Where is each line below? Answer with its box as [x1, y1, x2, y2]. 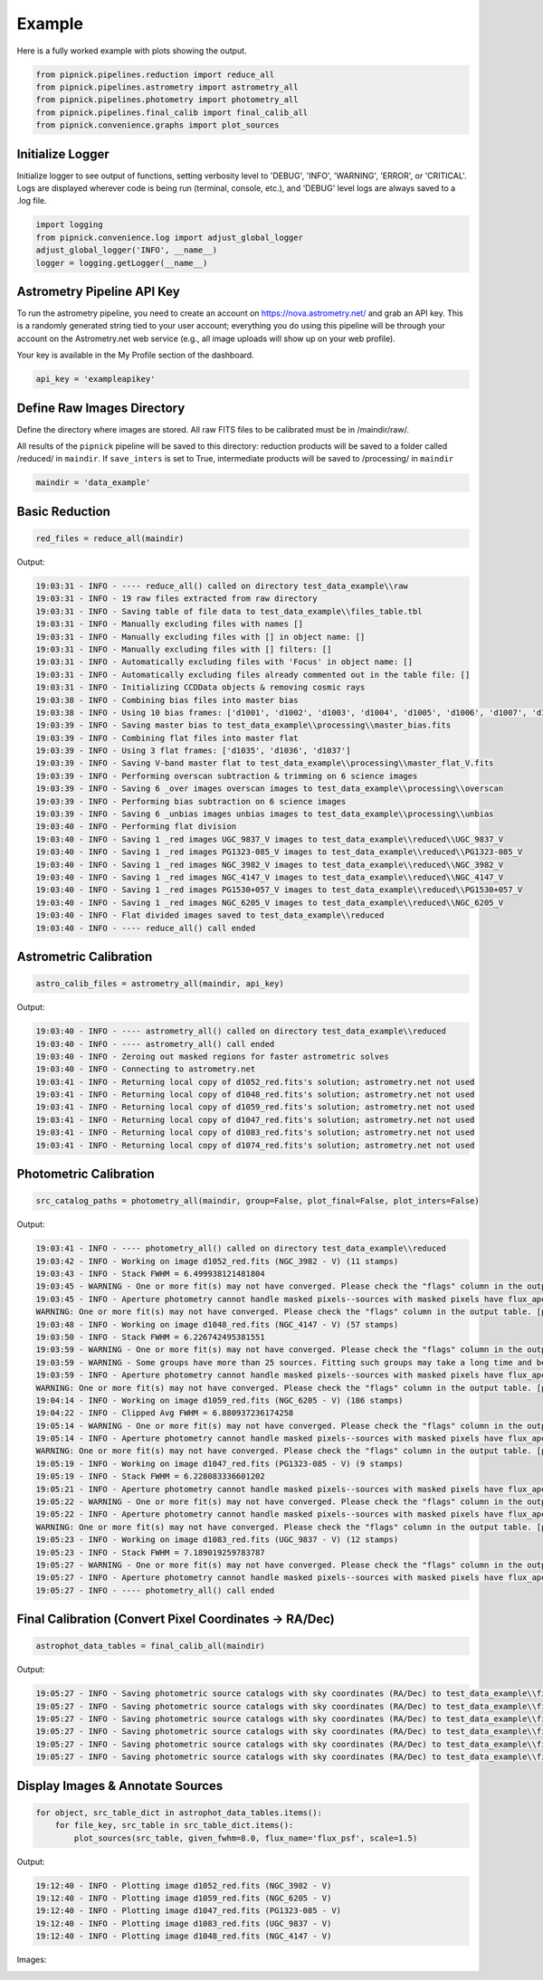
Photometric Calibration [16, 1166, 156, 1182]
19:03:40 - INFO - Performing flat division [35, 822, 237, 832]
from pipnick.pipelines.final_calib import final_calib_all [35, 107, 309, 118]
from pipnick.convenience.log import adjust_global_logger [35, 232, 303, 243]
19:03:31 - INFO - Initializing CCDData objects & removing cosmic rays [35, 682, 366, 692]
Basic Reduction [16, 503, 110, 519]
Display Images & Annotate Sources [16, 1778, 224, 1794]
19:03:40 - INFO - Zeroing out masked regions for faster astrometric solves [35, 1051, 389, 1061]
